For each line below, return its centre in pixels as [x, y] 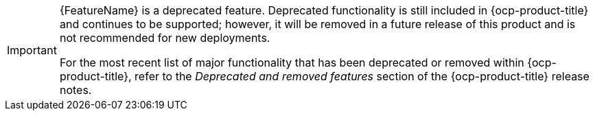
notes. [75, 90]
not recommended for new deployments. [165, 38]
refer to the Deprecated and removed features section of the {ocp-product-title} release [362, 76]
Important [32, 50]
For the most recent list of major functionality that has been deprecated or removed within [292, 62]
